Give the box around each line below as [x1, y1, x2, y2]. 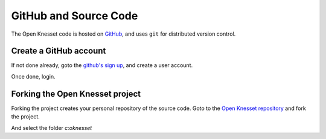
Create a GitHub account [11, 46, 106, 56]
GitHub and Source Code [11, 9, 138, 22]
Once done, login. [11, 73, 56, 80]
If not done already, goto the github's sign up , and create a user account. [11, 62, 193, 69]
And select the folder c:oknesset [11, 124, 92, 131]
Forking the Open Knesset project [11, 88, 141, 99]
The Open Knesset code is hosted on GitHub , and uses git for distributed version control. [11, 30, 236, 37]
